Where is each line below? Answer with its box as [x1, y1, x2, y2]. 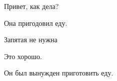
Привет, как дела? [4, 1, 59, 11]
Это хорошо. [4, 51, 42, 61]
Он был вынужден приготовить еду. [4, 68, 113, 78]
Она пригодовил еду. [4, 17, 67, 28]
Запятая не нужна [4, 34, 57, 45]
